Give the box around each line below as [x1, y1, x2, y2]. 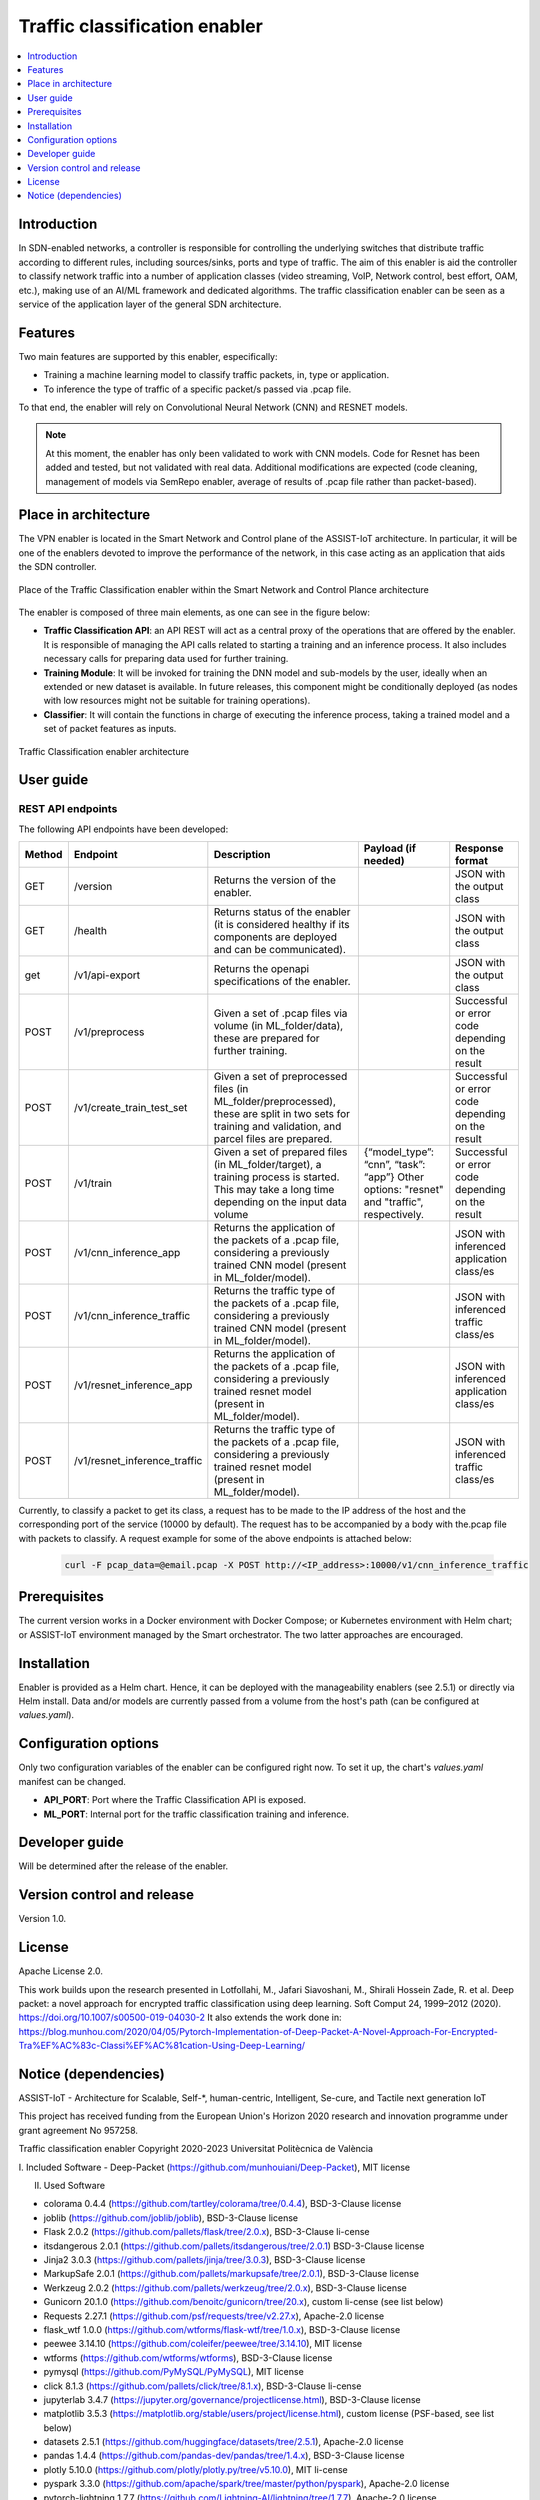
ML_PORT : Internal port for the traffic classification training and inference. [43, 1808, 350, 1820]
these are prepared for [213, 1031, 320, 1045]
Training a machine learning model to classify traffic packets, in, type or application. [43, 369, 390, 381]
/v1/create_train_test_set [73, 1101, 188, 1115]
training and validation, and [213, 1120, 342, 1134]
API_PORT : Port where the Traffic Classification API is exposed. [43, 1794, 307, 1806]
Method [24, 848, 63, 862]
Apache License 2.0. [18, 1965, 104, 1977]
